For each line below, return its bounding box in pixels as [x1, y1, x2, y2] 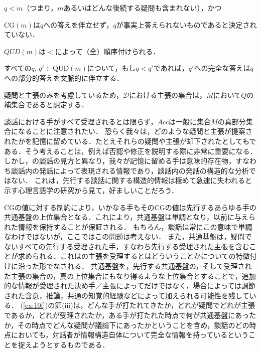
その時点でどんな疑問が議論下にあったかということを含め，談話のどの [18, 319, 249, 330]
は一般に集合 [169, 116, 211, 126]
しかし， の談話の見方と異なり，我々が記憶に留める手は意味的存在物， [4, 155, 236, 166]
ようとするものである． [32, 339, 109, 349]
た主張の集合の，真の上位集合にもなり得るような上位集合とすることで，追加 [4, 270, 256, 281]
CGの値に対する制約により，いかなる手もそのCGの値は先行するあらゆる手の [4, 202, 256, 212]
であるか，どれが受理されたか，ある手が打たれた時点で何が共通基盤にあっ [4, 310, 249, 320]
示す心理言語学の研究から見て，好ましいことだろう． [4, 185, 179, 195]
